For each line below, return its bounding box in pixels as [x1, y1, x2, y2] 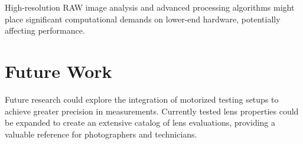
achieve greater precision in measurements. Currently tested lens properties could [5, 104, 299, 117]
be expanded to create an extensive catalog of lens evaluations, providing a [5, 116, 276, 129]
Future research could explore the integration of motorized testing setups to [5, 93, 279, 105]
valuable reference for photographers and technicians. [5, 127, 197, 140]
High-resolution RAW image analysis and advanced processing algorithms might [5, 1, 295, 13]
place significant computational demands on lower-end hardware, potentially [5, 12, 281, 25]
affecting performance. [5, 24, 85, 37]
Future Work [5, 58, 112, 83]
